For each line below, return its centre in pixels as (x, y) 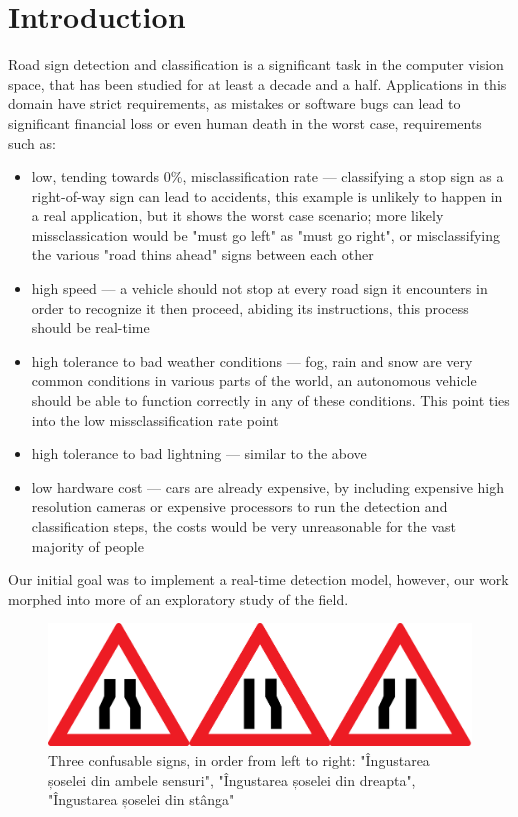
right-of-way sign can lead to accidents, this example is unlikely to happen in (267, 195)
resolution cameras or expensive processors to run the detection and (239, 506)
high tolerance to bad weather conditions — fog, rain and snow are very (252, 360)
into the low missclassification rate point (155, 419)
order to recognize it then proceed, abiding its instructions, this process (250, 307)
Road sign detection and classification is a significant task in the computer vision (256, 64)
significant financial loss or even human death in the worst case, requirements (245, 122)
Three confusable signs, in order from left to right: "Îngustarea (239, 760)
